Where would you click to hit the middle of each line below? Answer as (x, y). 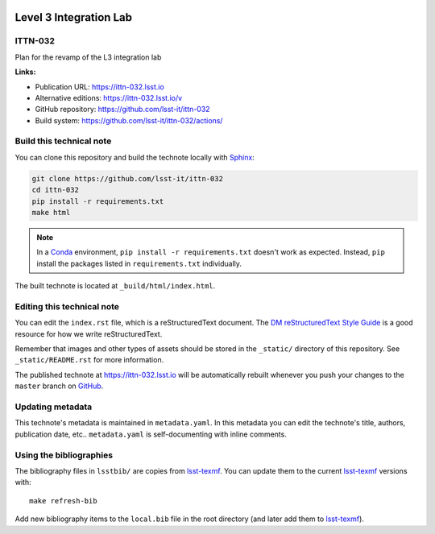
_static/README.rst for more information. (89, 360)
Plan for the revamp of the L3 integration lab (88, 57)
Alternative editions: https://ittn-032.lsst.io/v (109, 97)
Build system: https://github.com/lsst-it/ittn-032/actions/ (129, 120)
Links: (25, 72)
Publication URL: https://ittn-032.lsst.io (99, 87)
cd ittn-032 (56, 190)
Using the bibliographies (64, 455)
